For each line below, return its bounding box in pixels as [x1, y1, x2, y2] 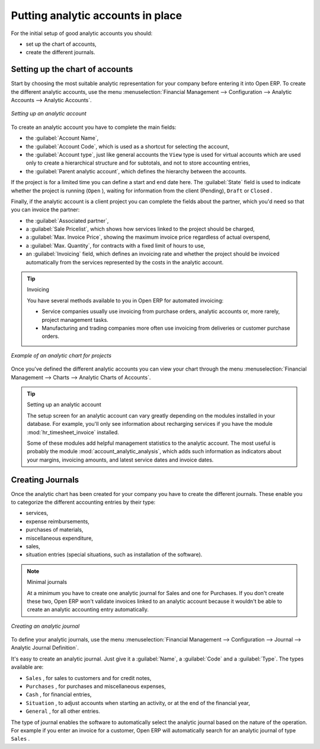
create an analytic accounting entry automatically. [27, 606, 149, 613]
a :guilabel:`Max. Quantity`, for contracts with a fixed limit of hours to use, [25, 242, 206, 249]
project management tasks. [41, 316, 109, 323]
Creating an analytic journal [11, 622, 80, 630]
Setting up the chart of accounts [11, 64, 133, 74]
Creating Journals [11, 475, 79, 485]
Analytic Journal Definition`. [11, 644, 79, 652]
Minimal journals [27, 579, 68, 586]
